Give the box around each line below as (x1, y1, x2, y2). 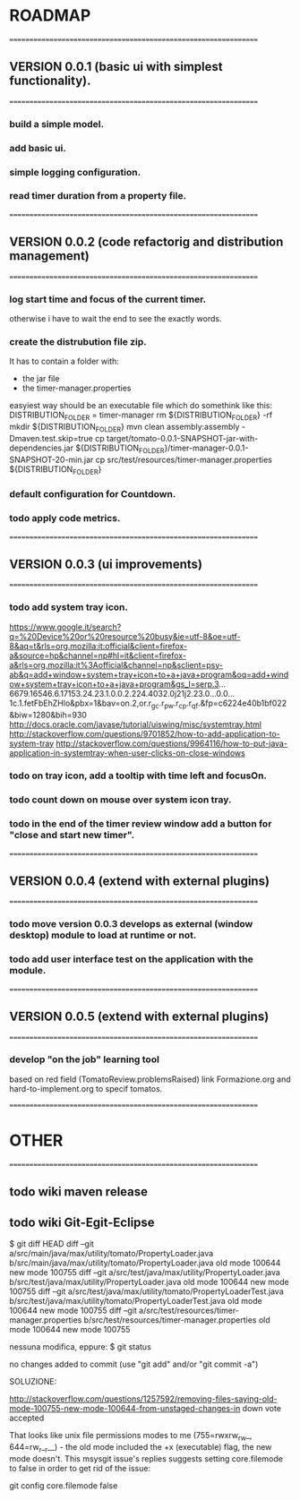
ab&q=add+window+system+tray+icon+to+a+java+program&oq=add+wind (9, 669, 289, 680)
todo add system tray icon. (9, 601, 128, 613)
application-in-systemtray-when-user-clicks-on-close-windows (9, 747, 246, 758)
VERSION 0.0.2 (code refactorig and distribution (9, 235, 284, 250)
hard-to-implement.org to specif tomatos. (9, 1083, 163, 1093)
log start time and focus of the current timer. (9, 293, 207, 305)
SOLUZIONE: (9, 1376, 57, 1386)
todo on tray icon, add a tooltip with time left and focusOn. (9, 769, 267, 782)
